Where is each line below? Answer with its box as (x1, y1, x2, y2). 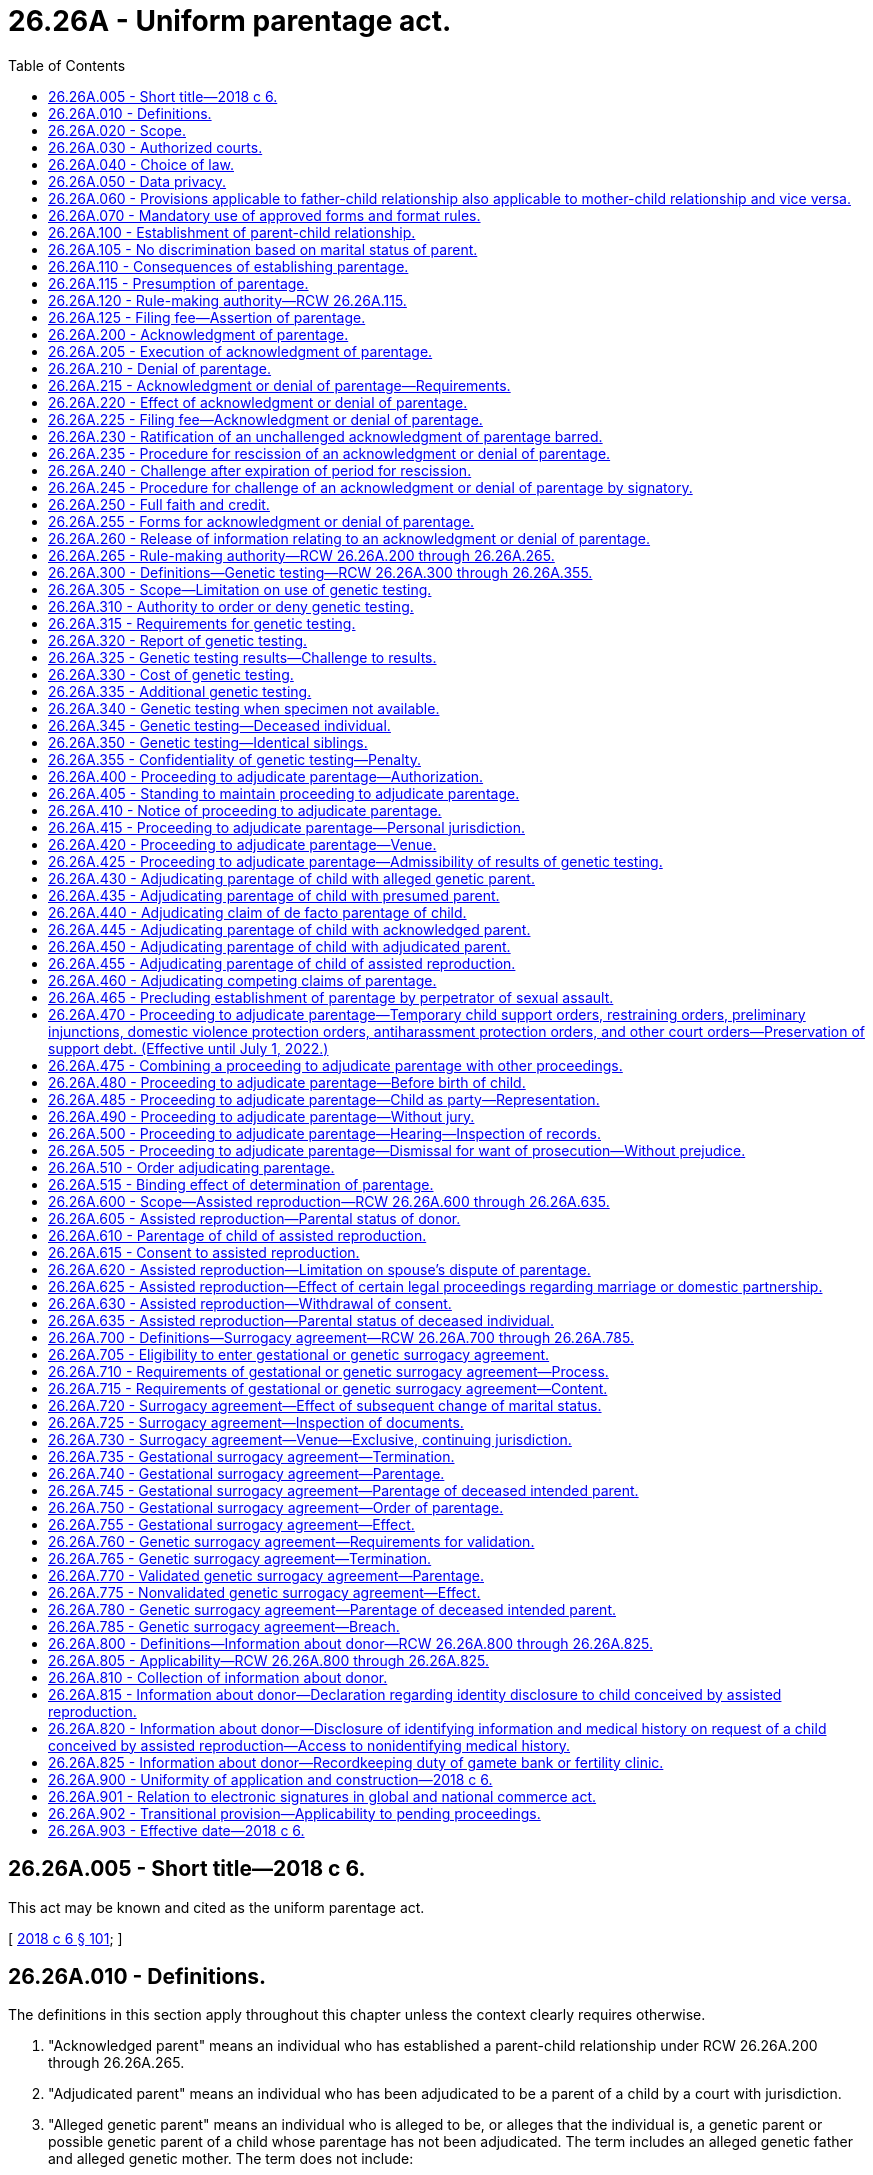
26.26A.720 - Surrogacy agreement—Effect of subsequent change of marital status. (48, 1396, 602, 1414)
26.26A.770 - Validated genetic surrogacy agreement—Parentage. (48, 1566, 484, 1584)
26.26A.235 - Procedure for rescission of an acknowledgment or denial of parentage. (48, 444, 611, 462)
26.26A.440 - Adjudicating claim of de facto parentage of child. (48, 903, 467, 921)
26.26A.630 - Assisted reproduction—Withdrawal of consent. (48, 1294, 452, 1312)
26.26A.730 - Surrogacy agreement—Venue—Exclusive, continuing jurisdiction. (48, 1430, 572, 1448)
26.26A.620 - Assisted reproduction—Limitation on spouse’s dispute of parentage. (48, 1260, 591, 1278)
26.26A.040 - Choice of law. (48, 155, 234, 173)
